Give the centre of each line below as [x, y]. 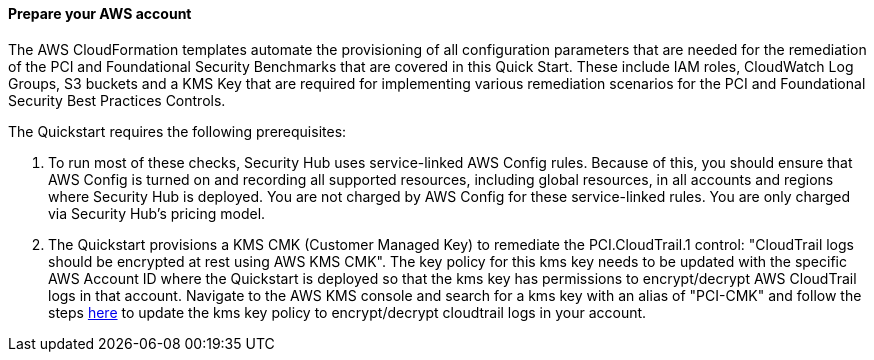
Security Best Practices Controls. [117, 100]
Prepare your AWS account [100, 13]
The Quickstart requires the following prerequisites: [177, 131]
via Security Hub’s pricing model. [157, 213]
